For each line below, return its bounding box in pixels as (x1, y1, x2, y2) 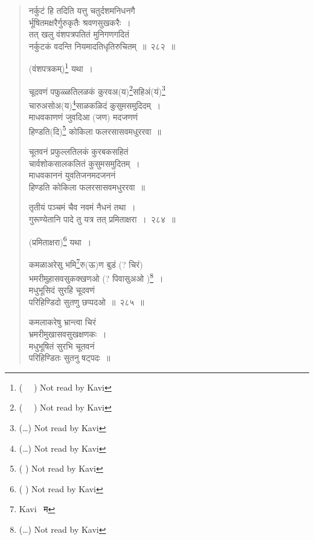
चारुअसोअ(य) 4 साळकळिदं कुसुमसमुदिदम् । (28, 97, 161, 111)
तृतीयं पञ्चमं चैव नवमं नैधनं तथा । (28, 201, 136, 213)
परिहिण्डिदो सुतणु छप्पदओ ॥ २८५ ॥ (28, 295, 144, 308)
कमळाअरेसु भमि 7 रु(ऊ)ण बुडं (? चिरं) (28, 256, 143, 270)
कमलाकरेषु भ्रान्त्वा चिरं (28, 316, 96, 328)
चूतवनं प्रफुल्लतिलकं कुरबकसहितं (28, 145, 129, 157)
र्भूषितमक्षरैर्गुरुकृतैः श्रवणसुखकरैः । (28, 16, 131, 28)
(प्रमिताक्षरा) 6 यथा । (28, 233, 92, 248)
